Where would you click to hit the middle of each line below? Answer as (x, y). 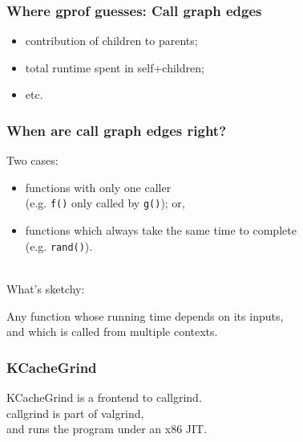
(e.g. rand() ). (59, 246)
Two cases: (32, 160)
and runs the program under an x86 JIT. (107, 429)
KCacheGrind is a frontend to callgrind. (104, 397)
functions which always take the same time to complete (161, 230)
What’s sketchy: (46, 288)
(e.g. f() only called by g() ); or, (105, 203)
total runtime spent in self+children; (115, 67)
